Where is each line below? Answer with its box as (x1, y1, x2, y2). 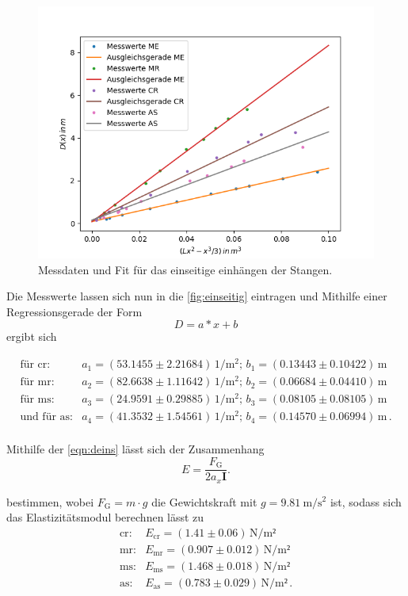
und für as (20, 411, 71, 423)
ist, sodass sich (330, 493, 402, 510)
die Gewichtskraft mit (151, 493, 257, 510)
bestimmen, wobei (6, 493, 94, 510)
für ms (20, 394, 51, 406)
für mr (20, 376, 51, 388)
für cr (20, 359, 48, 371)
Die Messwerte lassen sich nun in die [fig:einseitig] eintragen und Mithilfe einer (6, 288, 387, 304)
